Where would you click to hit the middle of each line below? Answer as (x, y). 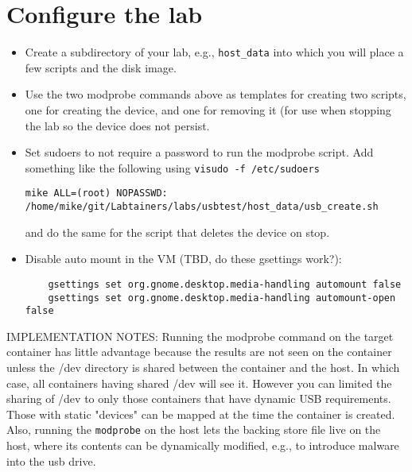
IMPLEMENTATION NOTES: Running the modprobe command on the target (200, 336)
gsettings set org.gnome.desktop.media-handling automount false (225, 284)
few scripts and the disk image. (101, 67)
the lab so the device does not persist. (117, 125)
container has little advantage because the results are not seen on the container (199, 352)
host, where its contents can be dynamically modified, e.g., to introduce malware (203, 445)
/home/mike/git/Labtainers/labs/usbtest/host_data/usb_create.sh (202, 207)
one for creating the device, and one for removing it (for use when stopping (208, 109)
